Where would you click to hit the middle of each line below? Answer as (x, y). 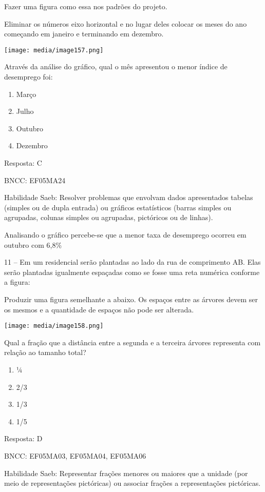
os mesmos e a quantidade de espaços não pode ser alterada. (99, 309)
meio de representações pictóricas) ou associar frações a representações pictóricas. (132, 483)
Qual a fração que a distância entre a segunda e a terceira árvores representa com (132, 342)
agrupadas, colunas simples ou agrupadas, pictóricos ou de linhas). (109, 217)
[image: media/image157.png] (54, 50)
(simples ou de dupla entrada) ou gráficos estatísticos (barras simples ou (118, 207)
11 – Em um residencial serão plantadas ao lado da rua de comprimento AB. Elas (132, 262)
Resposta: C (23, 163)
